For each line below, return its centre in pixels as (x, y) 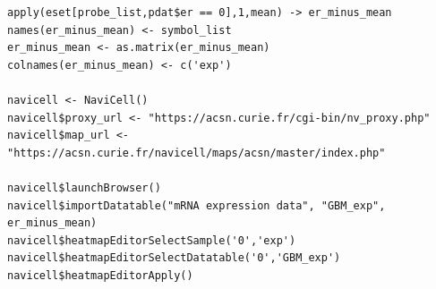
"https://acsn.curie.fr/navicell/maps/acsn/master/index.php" (197, 153)
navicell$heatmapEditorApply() (100, 275)
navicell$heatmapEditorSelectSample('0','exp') (152, 240)
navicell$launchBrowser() (84, 187)
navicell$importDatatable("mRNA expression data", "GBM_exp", (197, 205)
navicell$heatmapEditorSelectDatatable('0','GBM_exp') (174, 258)
